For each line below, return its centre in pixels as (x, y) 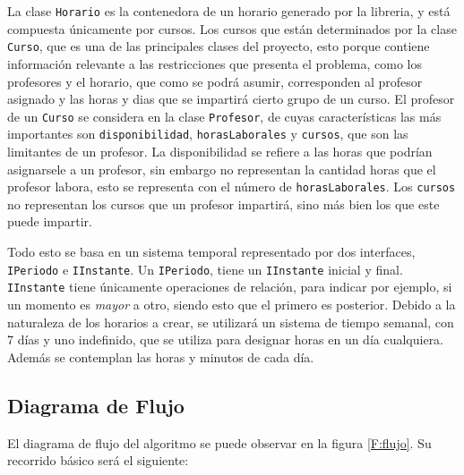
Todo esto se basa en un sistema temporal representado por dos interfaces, (211, 252)
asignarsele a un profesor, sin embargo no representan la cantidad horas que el (222, 169)
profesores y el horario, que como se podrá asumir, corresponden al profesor (215, 81)
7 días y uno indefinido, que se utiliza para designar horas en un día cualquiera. (226, 339)
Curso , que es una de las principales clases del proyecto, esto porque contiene (219, 46)
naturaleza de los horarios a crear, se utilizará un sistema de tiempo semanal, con (231, 322)
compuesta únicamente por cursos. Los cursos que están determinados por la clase (232, 28)
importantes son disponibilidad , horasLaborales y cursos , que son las (208, 134)
